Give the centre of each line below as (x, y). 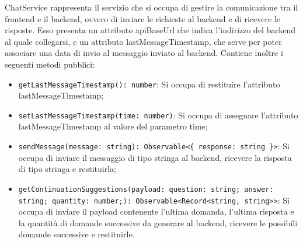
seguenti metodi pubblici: (50, 64)
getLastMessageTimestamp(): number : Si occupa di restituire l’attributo (149, 84)
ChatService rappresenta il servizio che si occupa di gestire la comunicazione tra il (151, 7)
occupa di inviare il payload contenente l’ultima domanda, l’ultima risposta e (156, 211)
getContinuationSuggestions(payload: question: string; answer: (146, 189)
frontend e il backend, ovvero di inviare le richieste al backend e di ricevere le (142, 18)
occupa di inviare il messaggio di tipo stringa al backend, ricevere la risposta (155, 157)
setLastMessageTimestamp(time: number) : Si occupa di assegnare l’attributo (158, 115)
